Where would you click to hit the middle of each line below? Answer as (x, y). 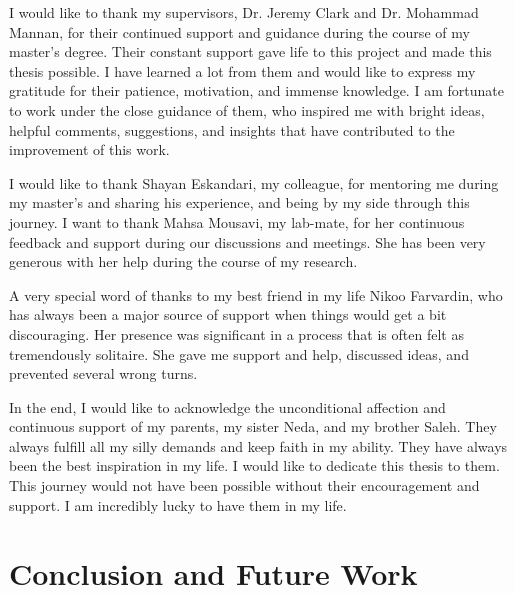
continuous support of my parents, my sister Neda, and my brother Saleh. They (253, 426)
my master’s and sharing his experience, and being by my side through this (239, 202)
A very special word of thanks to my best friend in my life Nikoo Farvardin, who (256, 294)
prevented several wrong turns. (103, 373)
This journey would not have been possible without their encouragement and (244, 485)
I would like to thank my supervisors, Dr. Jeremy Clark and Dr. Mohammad (244, 12)
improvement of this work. (89, 149)
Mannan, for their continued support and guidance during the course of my (239, 31)
